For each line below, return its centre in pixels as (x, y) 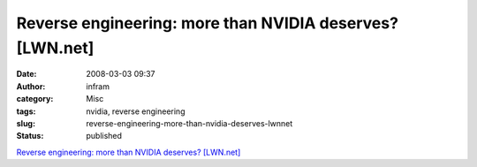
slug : (26, 123)
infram (98, 86)
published (104, 136)
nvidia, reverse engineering (136, 111)
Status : (30, 136)
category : (35, 99)
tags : (26, 111)
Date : (26, 74)
